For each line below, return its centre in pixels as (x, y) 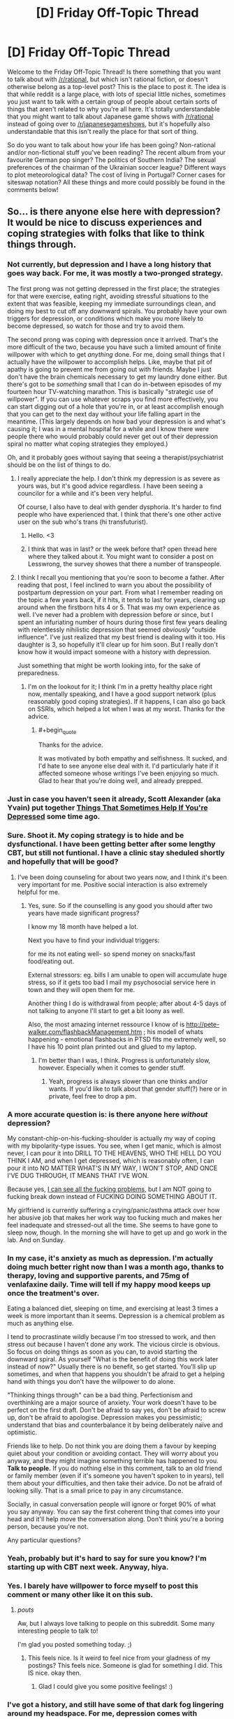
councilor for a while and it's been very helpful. (85, 493)
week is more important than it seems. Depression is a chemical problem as (116, 1316)
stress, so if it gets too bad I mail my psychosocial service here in (122, 982)
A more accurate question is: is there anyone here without (108, 1114)
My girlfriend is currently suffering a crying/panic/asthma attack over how (114, 1210)
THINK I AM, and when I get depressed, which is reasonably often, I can (111, 1160)
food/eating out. (51, 961)
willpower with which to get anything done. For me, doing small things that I (116, 354)
